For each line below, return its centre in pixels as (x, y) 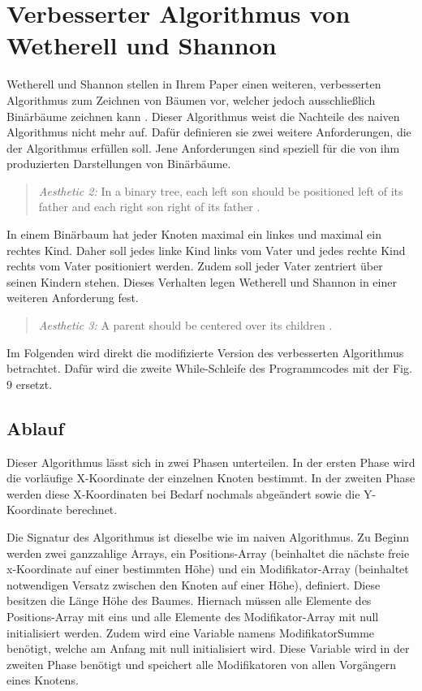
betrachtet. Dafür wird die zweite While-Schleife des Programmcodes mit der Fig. (209, 368)
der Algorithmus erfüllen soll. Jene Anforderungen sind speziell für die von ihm (203, 147)
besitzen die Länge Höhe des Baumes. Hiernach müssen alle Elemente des (189, 600)
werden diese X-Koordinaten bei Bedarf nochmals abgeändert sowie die (183, 493)
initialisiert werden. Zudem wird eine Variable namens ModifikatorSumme (191, 632)
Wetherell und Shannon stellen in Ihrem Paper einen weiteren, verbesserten (194, 84)
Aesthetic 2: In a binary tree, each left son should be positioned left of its (221, 190)
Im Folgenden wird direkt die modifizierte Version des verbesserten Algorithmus (205, 352)
